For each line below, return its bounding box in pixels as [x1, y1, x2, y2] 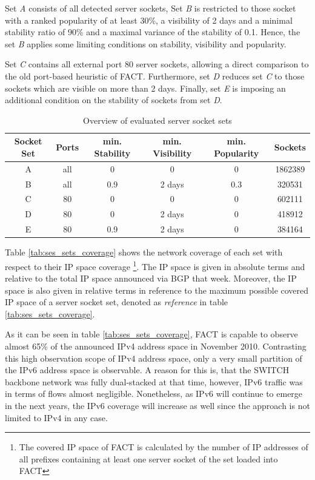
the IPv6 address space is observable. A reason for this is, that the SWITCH [5, 363, 290, 376]
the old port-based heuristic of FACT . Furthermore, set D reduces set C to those [5, 69, 305, 82]
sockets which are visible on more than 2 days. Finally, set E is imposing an [5, 81, 286, 94]
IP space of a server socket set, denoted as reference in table [5, 296, 228, 308]
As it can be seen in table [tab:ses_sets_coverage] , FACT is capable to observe [5, 328, 298, 340]
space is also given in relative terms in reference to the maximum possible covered [5, 283, 309, 296]
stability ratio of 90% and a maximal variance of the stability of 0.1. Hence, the [5, 25, 300, 38]
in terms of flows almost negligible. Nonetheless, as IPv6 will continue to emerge [5, 387, 303, 400]
